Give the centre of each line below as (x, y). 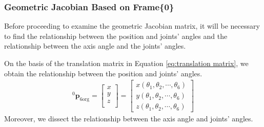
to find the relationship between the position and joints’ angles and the (116, 36)
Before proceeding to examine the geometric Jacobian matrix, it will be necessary (132, 26)
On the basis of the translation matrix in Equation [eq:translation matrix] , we (126, 63)
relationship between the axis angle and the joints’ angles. (95, 46)
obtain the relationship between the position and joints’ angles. (103, 73)
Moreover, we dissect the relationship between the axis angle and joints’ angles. (129, 119)
